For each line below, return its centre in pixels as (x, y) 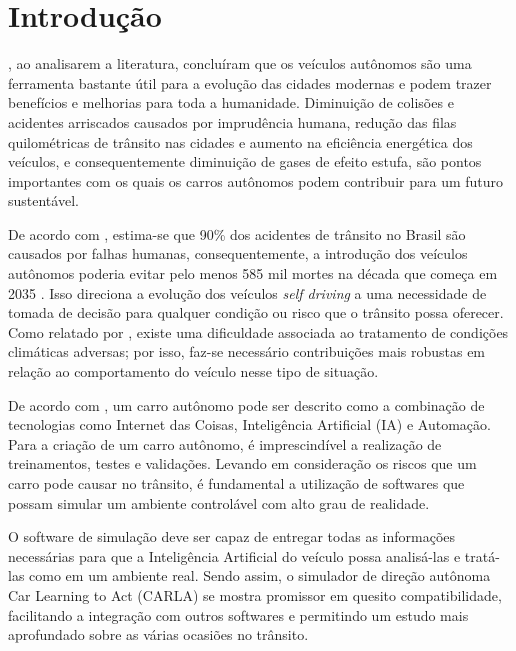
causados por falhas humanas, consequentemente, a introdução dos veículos (238, 253)
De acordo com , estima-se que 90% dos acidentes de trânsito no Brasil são (237, 233)
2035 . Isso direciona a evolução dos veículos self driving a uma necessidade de (247, 292)
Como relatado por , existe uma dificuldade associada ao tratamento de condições (258, 331)
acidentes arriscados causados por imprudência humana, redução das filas (232, 121)
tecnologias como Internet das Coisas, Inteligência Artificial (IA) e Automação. (249, 424)
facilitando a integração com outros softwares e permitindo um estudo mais (238, 614)
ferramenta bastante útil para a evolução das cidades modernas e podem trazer (250, 82)
